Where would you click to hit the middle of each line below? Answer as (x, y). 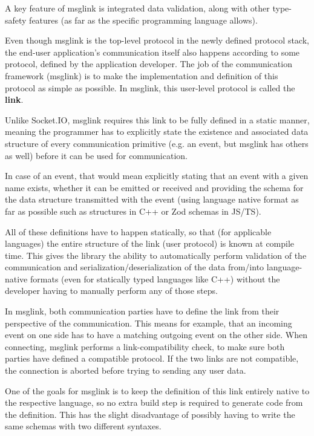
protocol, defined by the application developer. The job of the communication (149, 64)
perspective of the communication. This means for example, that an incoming (149, 323)
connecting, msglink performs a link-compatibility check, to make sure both (145, 346)
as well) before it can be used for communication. (96, 155)
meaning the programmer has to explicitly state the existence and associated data (157, 132)
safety (16, 20)
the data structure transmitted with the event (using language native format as (152, 199)
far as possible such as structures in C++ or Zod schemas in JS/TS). (133, 211)
